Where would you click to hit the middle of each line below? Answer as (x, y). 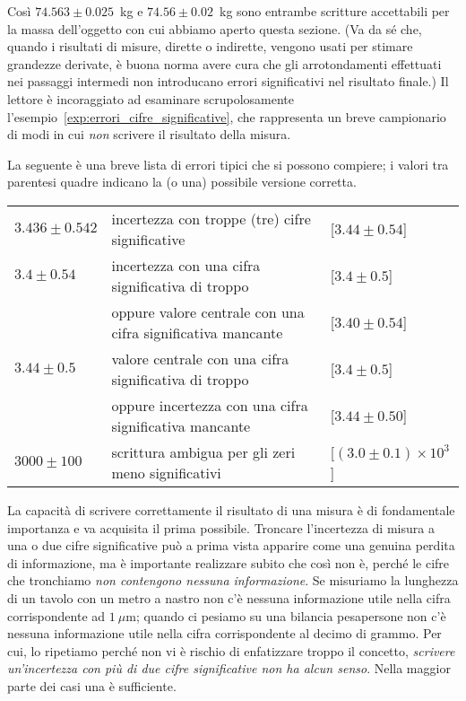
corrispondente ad (56, 615)
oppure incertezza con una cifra (210, 405)
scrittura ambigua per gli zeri (203, 451)
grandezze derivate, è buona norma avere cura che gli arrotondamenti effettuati (224, 63)
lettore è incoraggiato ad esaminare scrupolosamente (151, 98)
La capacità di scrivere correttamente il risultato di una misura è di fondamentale (231, 509)
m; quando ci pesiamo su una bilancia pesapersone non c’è (286, 615)
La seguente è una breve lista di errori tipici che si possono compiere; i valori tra (228, 164)
